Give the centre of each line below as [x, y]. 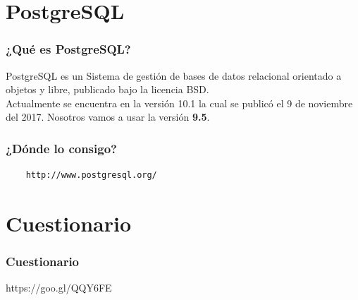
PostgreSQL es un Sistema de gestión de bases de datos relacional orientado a [174, 75]
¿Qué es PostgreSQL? [68, 49]
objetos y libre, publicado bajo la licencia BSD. [107, 89]
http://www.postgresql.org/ [91, 175]
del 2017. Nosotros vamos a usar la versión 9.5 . [108, 117]
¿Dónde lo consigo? [61, 148]
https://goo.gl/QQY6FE [59, 288]
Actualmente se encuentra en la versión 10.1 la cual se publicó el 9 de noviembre [179, 103]
